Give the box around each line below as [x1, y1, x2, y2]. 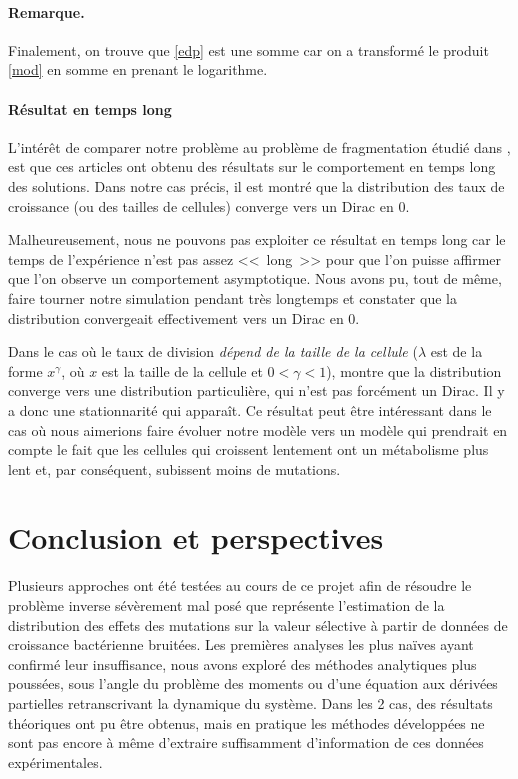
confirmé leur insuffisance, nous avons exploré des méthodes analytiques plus [8, 653, 477, 674]
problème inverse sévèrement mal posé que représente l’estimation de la [8, 595, 445, 615]
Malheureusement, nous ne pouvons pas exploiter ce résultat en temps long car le [8, 229, 506, 250]
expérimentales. [8, 751, 103, 772]
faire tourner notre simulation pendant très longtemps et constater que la [8, 287, 457, 308]
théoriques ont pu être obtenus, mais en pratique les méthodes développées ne [8, 712, 485, 733]
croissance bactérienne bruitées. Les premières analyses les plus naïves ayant [8, 634, 474, 655]
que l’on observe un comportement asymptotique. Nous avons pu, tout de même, [8, 268, 502, 289]
